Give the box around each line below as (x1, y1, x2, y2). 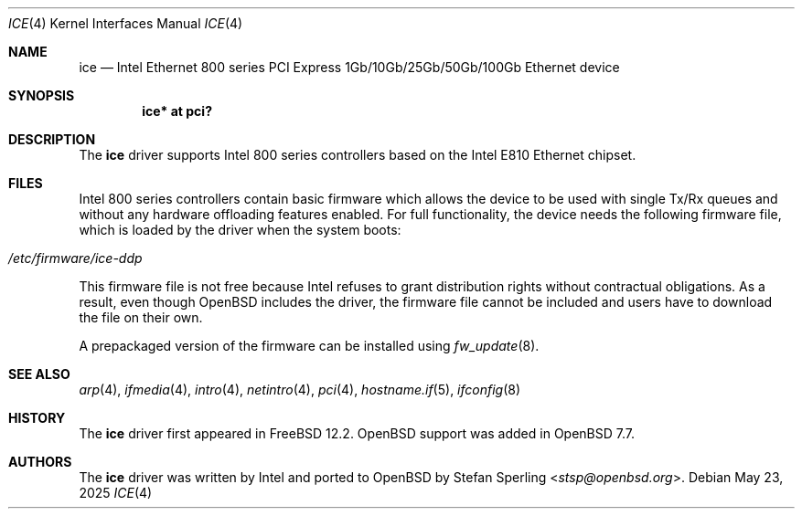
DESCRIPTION (8, 132, 96, 147)
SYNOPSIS (8, 88, 75, 103)
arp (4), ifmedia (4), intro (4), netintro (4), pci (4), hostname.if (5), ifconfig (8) (79, 382, 521, 397)
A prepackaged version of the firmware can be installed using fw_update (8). (79, 338, 540, 353)
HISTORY (8, 410, 66, 426)
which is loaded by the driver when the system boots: (79, 222, 401, 237)
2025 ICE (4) (79, 485, 153, 500)
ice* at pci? (142, 103, 212, 119)
